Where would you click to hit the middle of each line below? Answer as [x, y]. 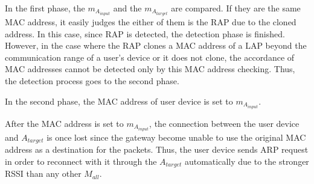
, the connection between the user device [224, 123]
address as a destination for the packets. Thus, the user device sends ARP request [157, 149]
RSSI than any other [43, 173]
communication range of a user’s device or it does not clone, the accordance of [150, 57]
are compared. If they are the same [236, 8]
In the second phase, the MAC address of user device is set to [119, 101]
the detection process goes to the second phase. [92, 81]
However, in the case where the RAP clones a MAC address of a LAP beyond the [156, 45]
